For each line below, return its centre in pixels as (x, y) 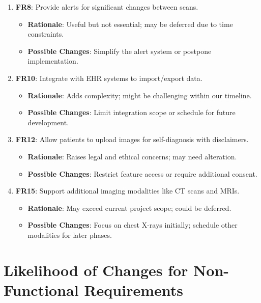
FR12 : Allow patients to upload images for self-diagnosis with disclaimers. (132, 139)
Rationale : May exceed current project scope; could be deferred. (129, 208)
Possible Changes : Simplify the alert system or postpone (120, 51)
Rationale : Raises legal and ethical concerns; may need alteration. (132, 156)
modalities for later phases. (70, 235)
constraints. (46, 34)
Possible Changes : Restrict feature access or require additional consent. (142, 173)
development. (48, 122)
